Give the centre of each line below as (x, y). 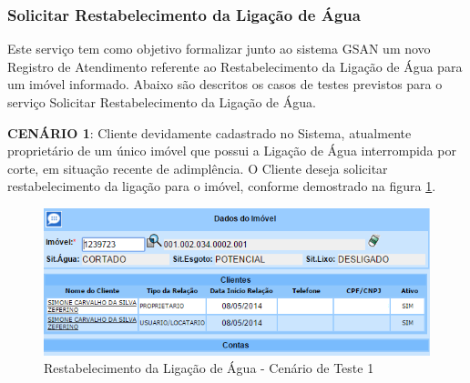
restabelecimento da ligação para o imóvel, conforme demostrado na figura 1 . (222, 186)
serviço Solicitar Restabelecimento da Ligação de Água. (162, 102)
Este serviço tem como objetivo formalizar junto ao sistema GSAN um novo (219, 49)
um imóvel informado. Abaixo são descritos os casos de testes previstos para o (225, 84)
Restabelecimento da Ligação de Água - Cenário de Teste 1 (209, 368)
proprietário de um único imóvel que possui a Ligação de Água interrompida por (232, 151)
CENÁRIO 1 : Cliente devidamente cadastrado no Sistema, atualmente (209, 132)
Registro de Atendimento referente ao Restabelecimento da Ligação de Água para (235, 66)
